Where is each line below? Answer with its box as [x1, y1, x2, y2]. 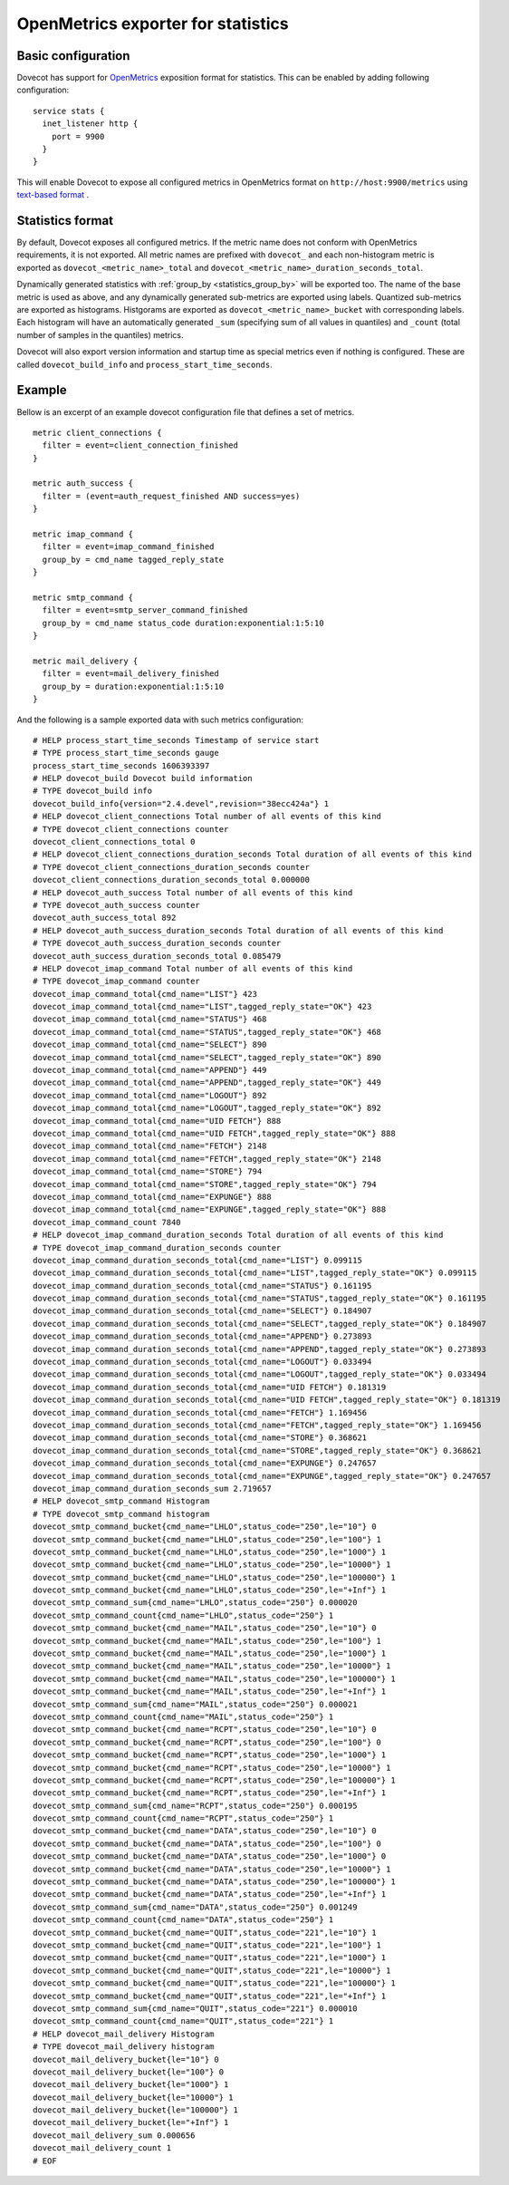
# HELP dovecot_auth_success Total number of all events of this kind [33, 887, 353, 897]
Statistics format [16, 213, 113, 228]
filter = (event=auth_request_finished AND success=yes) [42, 490, 301, 501]
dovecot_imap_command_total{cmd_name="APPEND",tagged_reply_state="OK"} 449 [33, 1078, 382, 1088]
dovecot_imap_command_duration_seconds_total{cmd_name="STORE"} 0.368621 [33, 1433, 368, 1443]
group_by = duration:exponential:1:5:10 [42, 681, 225, 691]
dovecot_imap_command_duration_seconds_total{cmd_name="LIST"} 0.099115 [33, 1255, 362, 1265]
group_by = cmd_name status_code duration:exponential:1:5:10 [42, 617, 325, 628]
